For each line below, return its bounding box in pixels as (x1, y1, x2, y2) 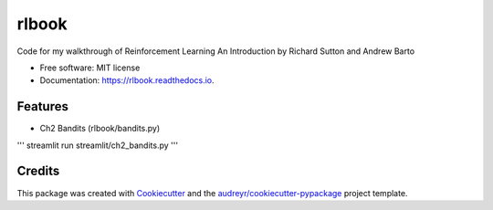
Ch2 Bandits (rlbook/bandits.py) (39, 123, 161, 134)
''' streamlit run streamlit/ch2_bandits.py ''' (16, 140, 178, 151)
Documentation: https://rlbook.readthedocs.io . (39, 75, 215, 86)
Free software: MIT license (39, 62, 141, 73)
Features (16, 99, 68, 114)
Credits (16, 163, 60, 179)
